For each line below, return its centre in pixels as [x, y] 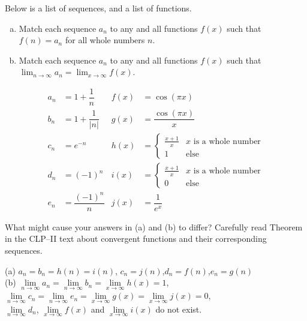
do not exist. [179, 309]
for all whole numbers [105, 40]
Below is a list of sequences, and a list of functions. [98, 8]
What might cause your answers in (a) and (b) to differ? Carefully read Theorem [154, 226]
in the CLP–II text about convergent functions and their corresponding [136, 238]
